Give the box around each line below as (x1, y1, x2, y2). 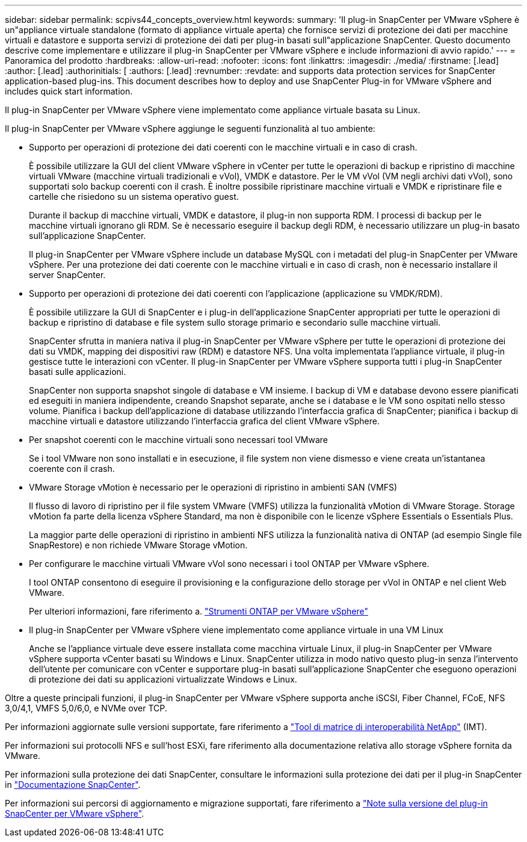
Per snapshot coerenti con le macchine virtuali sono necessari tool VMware (29, 435, 328, 445)
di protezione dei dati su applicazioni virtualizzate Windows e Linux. (29, 674, 297, 684)
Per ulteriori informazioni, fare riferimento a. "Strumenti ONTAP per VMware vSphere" (29, 606, 368, 616)
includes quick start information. (5, 86, 133, 96)
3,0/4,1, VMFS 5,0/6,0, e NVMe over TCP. (5, 703, 167, 713)
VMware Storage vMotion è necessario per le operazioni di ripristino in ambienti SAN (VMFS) (29, 482, 398, 492)
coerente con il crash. (29, 463, 115, 474)
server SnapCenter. (29, 270, 106, 280)
